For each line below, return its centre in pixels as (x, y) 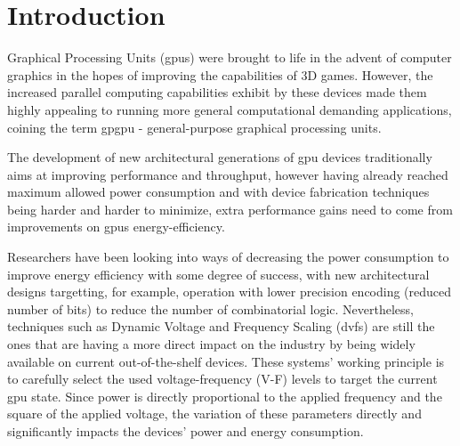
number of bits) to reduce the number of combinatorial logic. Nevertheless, (210, 308)
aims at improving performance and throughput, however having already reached (228, 174)
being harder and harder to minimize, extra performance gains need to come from (230, 209)
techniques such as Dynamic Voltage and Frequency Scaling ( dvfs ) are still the (221, 326)
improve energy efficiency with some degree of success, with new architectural (218, 274)
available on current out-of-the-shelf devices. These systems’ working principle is (226, 361)
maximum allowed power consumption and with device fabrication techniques (218, 192)
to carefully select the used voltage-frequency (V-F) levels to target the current (222, 379)
